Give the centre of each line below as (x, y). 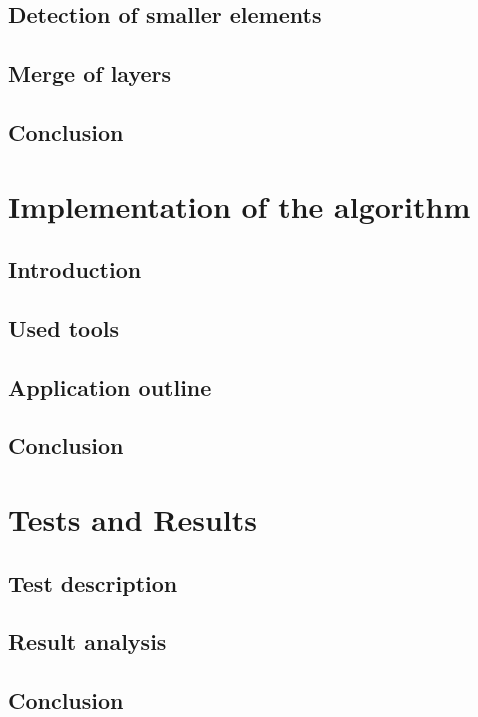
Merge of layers (90, 73)
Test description (93, 582)
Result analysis (87, 641)
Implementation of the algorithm (239, 205)
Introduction (75, 269)
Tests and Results (132, 519)
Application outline (110, 386)
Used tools (64, 327)
